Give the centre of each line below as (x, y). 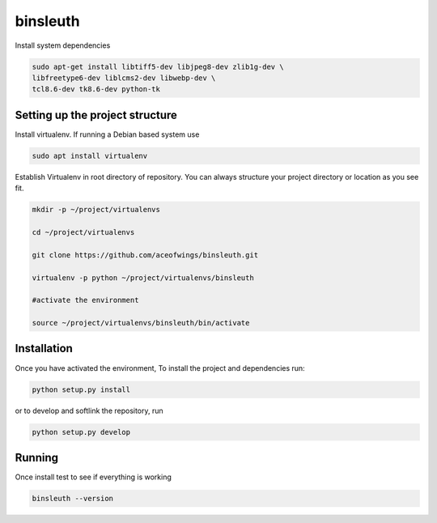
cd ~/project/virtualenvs (83, 232)
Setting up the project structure (96, 115)
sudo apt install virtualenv (90, 155)
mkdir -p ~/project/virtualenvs (96, 210)
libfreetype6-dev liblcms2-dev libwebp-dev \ (124, 78)
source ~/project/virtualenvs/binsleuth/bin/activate (141, 323)
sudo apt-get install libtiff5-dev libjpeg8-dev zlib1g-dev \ (158, 66)
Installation (44, 349)
